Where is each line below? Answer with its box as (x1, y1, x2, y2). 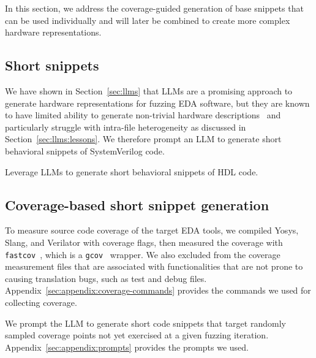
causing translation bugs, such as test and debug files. (5, 272, 207, 284)
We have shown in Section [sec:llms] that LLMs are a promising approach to (5, 84, 293, 97)
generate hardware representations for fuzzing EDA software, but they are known (5, 96, 310, 109)
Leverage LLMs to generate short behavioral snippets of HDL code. (5, 165, 258, 178)
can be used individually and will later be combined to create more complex (5, 13, 290, 26)
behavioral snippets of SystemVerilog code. (5, 144, 165, 157)
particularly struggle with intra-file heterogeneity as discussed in (5, 120, 246, 133)
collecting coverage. (5, 295, 77, 308)
